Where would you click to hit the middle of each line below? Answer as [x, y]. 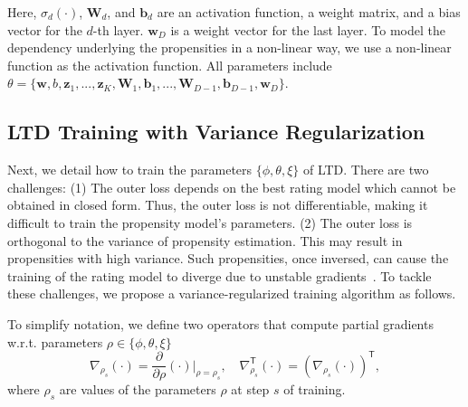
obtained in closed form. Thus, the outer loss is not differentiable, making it [218, 205]
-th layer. [118, 29]
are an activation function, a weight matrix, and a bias [309, 12]
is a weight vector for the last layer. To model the [308, 29]
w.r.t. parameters [55, 341]
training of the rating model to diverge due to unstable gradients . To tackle [220, 275]
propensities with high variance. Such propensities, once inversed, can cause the [228, 258]
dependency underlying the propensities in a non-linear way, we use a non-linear [229, 47]
